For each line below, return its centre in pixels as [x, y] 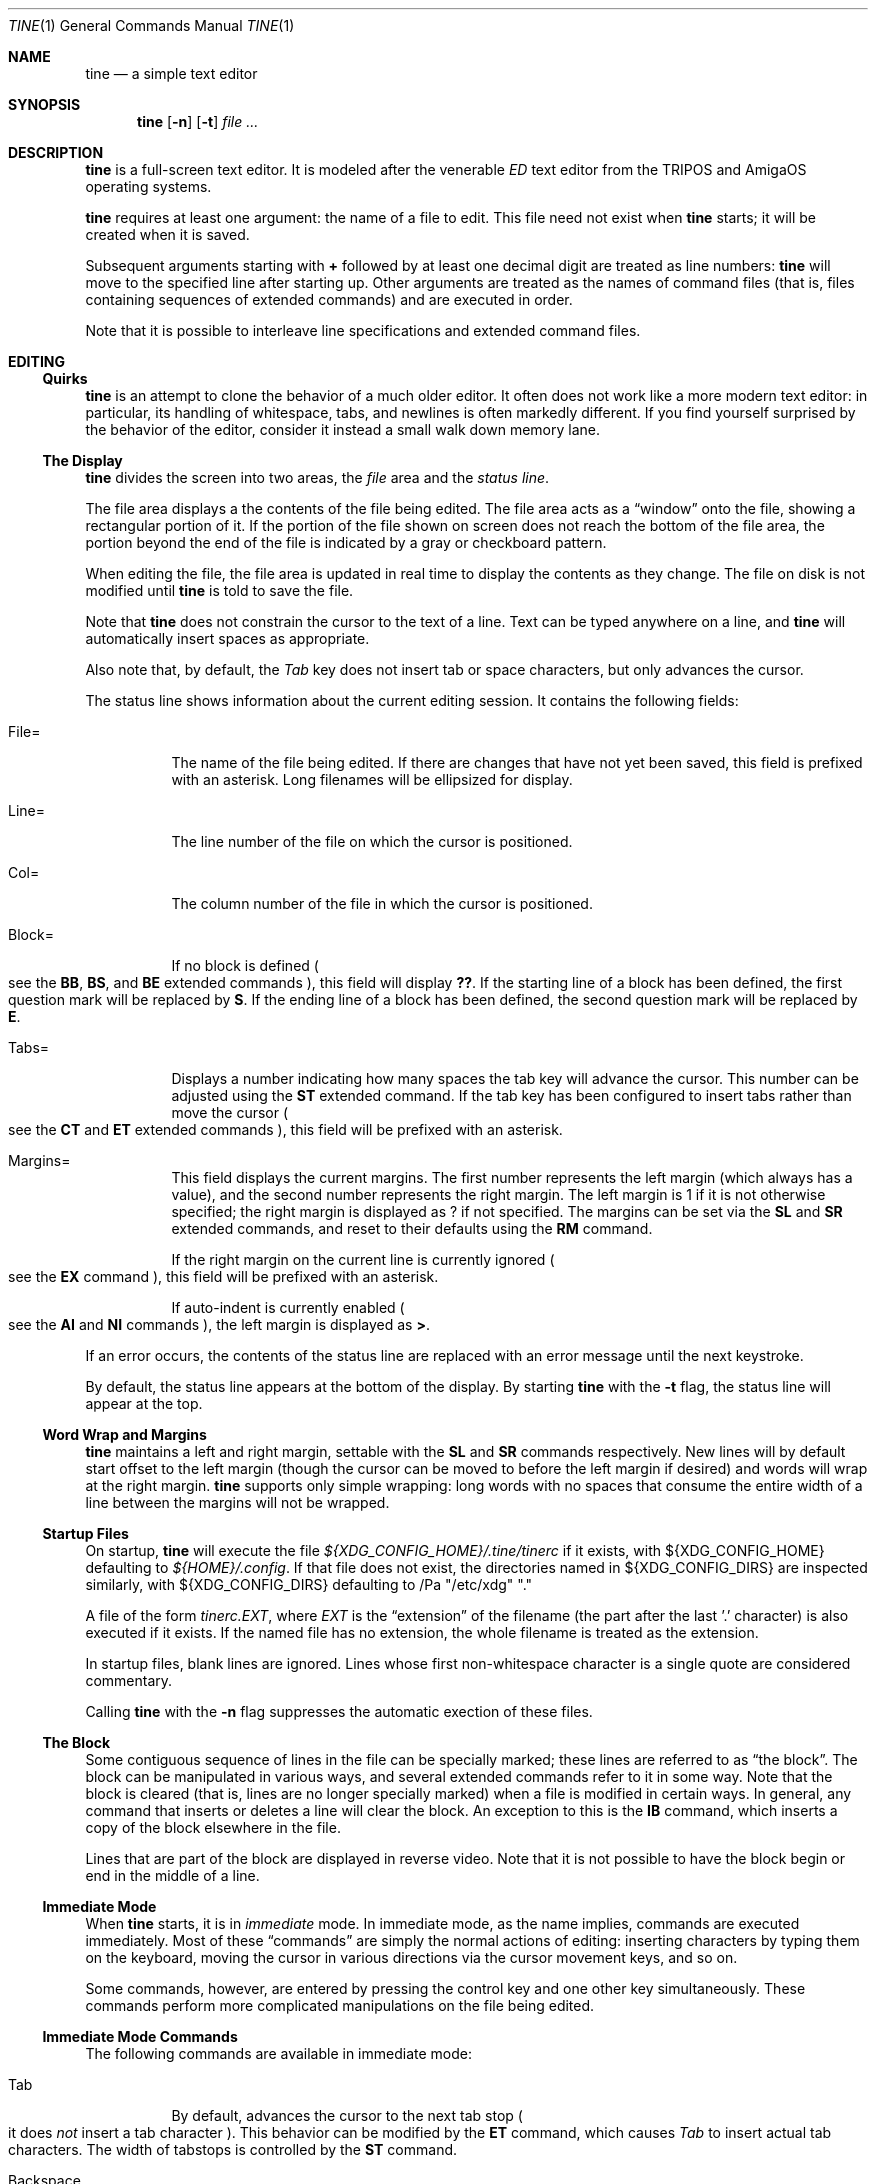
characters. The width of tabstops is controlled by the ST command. [233, 2149]
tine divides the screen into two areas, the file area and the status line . [317, 477]
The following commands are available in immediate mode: [278, 2053]
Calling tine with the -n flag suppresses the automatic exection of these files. [339, 1711]
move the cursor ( [230, 1112]
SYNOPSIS [44, 104]
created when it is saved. [167, 234]
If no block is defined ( [245, 965]
